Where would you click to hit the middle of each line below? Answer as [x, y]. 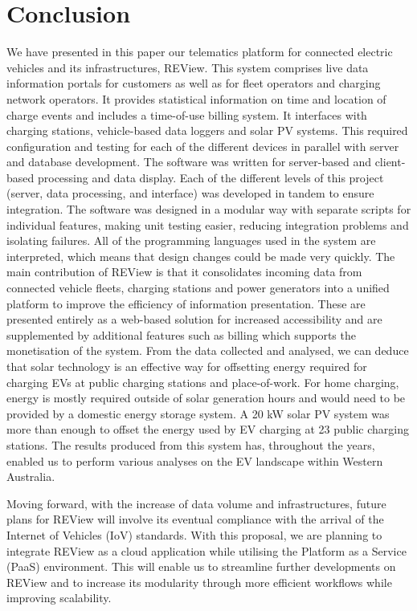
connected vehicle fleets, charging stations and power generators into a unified [198, 288]
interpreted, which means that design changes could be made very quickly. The [201, 256]
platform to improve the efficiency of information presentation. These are [186, 303]
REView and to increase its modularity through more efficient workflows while [199, 582]
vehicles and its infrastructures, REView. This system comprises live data [188, 67]
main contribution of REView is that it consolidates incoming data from [184, 272]
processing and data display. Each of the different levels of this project [211, 177]
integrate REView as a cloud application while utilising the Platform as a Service [206, 550]
